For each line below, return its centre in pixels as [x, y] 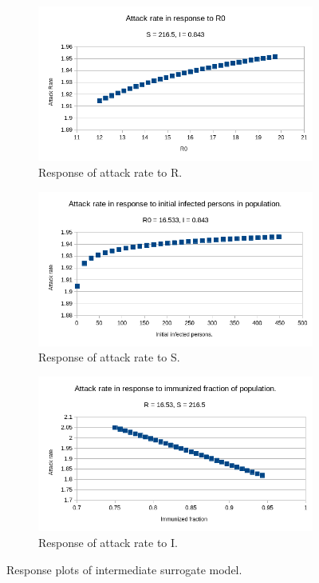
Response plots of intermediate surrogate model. [124, 569]
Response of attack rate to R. [110, 172]
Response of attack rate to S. [109, 357]
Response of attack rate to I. [108, 542]
